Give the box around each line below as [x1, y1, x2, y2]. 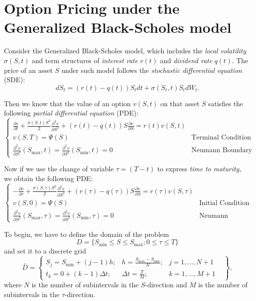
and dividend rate [160, 55, 212, 65]
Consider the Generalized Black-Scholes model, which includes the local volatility [4, 46, 246, 56]
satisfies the [208, 98, 243, 108]
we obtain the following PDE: [4, 173, 93, 183]
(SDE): [4, 74, 25, 85]
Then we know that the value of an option [4, 98, 131, 108]
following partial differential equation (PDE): [4, 108, 139, 118]
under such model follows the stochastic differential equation [61, 65, 242, 75]
